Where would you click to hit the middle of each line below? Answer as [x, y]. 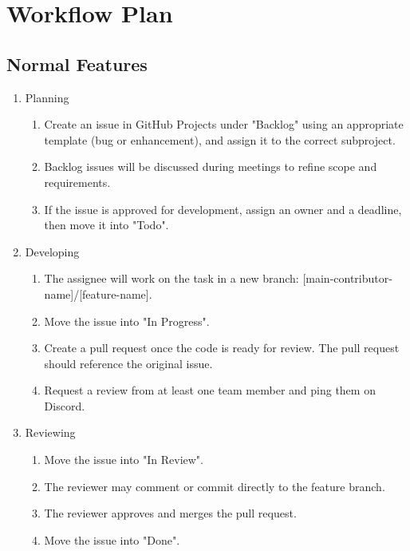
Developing [52, 251]
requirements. [77, 182]
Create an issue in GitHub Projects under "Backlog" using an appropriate [224, 124]
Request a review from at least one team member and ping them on [210, 390]
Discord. [65, 405]
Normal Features [77, 63]
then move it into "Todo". [106, 225]
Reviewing [50, 432]
